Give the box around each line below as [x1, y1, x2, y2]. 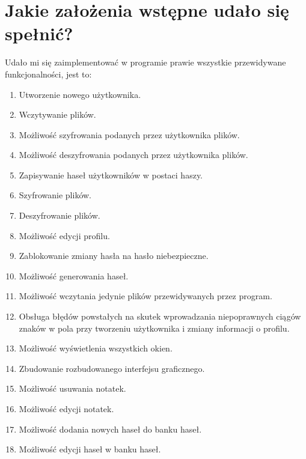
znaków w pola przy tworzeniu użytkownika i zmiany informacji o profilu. [19, 321, 290, 334]
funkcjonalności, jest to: [5, 67, 92, 80]
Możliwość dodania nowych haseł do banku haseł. [19, 422, 202, 435]
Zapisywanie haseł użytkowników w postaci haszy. [19, 168, 203, 181]
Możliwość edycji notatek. [19, 403, 114, 415]
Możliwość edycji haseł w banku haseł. [19, 443, 161, 455]
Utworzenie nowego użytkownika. [19, 88, 141, 100]
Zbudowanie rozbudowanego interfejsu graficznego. [19, 362, 205, 374]
